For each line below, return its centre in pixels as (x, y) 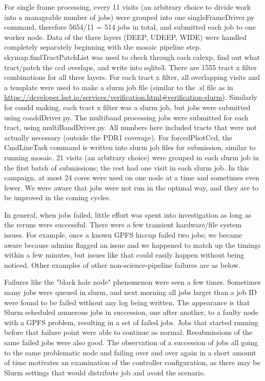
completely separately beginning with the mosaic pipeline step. (103, 47)
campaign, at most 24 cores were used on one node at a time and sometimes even (132, 177)
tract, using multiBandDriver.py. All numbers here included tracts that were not (130, 127)
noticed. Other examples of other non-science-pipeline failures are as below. (122, 264)
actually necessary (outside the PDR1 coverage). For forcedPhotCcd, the (118, 137)
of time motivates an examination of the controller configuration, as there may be (132, 362)
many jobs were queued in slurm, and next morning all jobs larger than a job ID (130, 292)
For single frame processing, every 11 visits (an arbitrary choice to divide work (128, 7)
